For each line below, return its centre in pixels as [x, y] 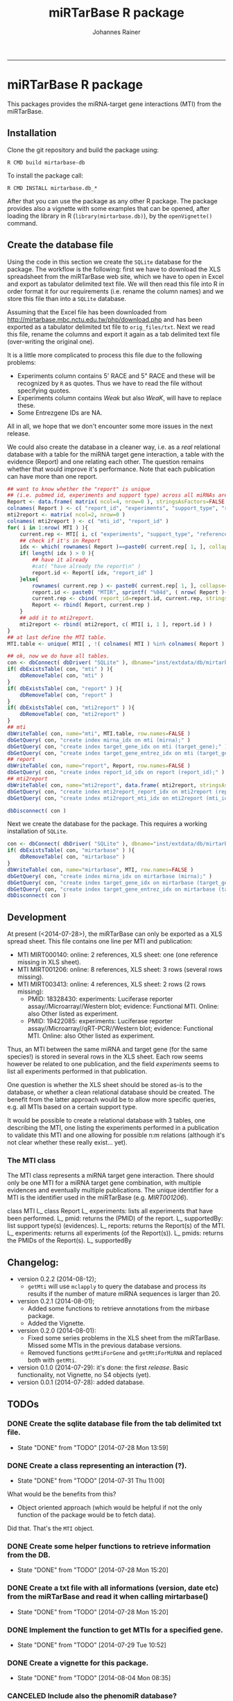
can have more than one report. [52, 476]
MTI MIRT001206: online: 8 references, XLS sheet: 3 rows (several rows [120, 970]
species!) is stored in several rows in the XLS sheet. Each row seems [105, 1057]
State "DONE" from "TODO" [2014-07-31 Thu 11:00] [91, 1481]
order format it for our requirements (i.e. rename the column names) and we [115, 291]
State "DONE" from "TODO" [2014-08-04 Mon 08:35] [94, 1678]
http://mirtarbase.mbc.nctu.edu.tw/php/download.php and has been [105, 319]
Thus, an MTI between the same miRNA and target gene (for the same [107, 1050]
